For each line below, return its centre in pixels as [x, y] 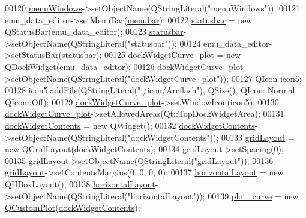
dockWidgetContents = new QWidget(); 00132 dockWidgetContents [130, 125]
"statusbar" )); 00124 [164, 43]
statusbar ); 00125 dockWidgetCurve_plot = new [151, 55]
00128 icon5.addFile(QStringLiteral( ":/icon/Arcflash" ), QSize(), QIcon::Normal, [151, 90]
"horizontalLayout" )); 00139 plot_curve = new [213, 196]
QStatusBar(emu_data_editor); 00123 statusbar [94, 31]
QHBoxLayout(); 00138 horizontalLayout [80, 184]
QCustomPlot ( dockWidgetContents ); [73, 208]
